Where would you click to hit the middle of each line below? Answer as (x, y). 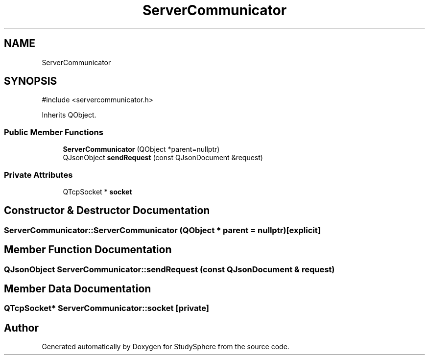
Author (21, 328)
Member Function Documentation (88, 250)
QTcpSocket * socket (97, 191)
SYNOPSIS (31, 81)
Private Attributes (38, 175)
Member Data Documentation (78, 289)
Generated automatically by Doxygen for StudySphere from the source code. (166, 347)
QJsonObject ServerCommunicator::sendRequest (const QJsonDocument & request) (169, 269)
